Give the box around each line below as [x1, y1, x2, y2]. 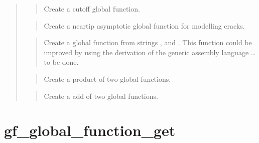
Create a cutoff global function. [44, 4, 140, 14]
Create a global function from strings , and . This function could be [44, 37, 252, 48]
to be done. [44, 57, 79, 67]
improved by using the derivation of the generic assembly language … [44, 47, 256, 57]
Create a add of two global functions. [44, 90, 158, 101]
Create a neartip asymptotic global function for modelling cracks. [44, 20, 245, 31]
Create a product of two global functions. [44, 73, 171, 84]
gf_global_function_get [4, 120, 176, 140]
